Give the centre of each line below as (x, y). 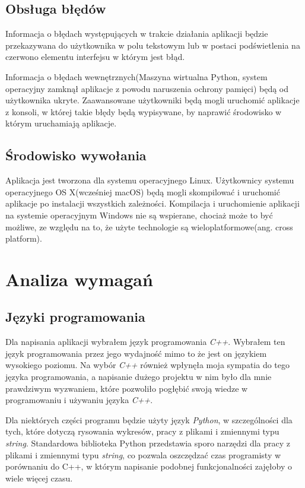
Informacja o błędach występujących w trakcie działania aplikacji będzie (137, 34)
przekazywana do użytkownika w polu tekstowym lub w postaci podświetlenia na (153, 45)
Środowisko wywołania (76, 155)
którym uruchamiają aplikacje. (61, 123)
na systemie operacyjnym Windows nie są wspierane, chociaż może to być (139, 215)
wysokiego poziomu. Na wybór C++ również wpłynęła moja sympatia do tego (148, 365)
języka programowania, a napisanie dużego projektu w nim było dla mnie (139, 377)
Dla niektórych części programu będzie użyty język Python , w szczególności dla (149, 419)
